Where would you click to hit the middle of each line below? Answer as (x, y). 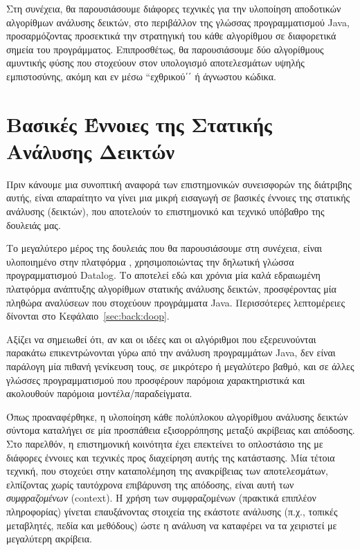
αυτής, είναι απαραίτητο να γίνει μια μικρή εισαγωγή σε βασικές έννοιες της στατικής (178, 198)
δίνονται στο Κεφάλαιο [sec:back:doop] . (88, 316)
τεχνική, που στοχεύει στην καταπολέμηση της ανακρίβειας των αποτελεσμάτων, (167, 471)
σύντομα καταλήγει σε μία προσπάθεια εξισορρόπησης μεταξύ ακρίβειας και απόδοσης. (181, 430)
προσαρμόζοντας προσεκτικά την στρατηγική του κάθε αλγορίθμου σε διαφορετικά (171, 36)
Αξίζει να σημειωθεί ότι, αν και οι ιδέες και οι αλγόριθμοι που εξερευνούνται (161, 339)
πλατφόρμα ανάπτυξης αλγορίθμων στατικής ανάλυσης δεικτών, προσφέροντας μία (171, 289)
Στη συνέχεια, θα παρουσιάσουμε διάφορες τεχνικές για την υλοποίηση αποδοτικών (174, 8)
